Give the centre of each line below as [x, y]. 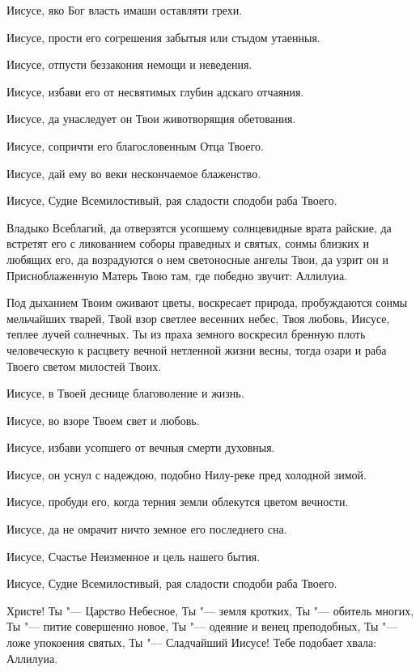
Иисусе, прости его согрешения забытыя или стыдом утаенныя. [163, 37]
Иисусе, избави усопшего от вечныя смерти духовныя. [141, 447]
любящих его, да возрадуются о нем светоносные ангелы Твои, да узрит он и [198, 259]
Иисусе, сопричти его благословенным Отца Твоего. [135, 145]
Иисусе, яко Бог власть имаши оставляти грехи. [125, 10]
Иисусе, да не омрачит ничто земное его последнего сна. [147, 529]
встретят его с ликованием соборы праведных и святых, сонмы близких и [188, 243]
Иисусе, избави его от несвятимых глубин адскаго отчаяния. [155, 91]
